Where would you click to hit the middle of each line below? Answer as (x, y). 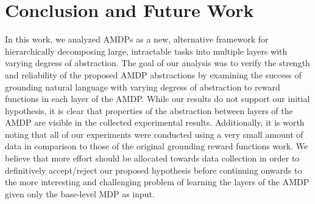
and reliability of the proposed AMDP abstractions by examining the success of (153, 74)
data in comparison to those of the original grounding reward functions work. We (157, 146)
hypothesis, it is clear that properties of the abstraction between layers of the (149, 110)
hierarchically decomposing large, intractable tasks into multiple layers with (146, 51)
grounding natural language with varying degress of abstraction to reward (143, 87)
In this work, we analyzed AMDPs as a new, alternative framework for (137, 39)
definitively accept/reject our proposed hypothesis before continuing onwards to (154, 170)
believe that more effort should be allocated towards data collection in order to (152, 158)
